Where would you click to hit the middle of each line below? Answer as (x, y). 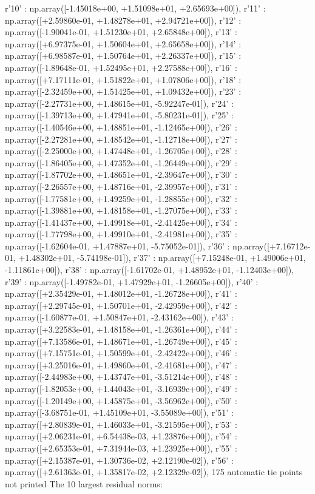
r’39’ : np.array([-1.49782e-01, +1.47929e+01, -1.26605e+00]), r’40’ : (132, 281)
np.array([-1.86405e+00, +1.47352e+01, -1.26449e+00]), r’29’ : (121, 162)
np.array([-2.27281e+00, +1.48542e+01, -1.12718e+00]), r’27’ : (121, 139)
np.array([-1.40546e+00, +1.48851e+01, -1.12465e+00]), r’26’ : (121, 127)
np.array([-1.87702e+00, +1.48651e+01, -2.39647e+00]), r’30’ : (121, 174)
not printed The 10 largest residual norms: (84, 483)
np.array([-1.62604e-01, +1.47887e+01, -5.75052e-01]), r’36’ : (117, 245)
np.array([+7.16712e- (272, 245)
